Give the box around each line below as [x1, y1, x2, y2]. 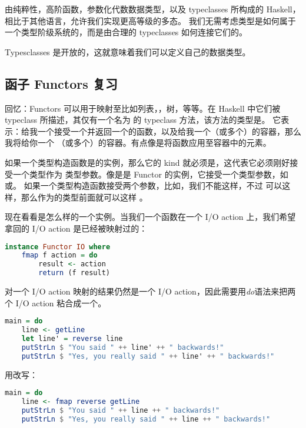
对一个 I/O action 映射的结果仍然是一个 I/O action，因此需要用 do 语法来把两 [5, 285, 296, 297]
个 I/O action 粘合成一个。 [5, 296, 107, 309]
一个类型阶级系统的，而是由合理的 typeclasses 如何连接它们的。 [5, 26, 248, 38]
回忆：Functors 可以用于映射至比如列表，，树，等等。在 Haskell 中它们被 [5, 102, 281, 114]
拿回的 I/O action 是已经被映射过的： [5, 222, 148, 234]
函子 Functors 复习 [5, 74, 118, 92]
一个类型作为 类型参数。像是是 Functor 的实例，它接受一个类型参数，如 [12, 168, 288, 180]
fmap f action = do [21, 251, 98, 260]
